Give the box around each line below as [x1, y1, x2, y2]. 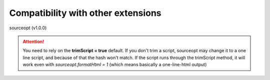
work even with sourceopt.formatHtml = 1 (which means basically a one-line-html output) [22, 62, 207, 68]
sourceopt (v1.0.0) [9, 25, 47, 31]
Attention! [22, 38, 44, 44]
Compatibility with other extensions [9, 7, 162, 18]
